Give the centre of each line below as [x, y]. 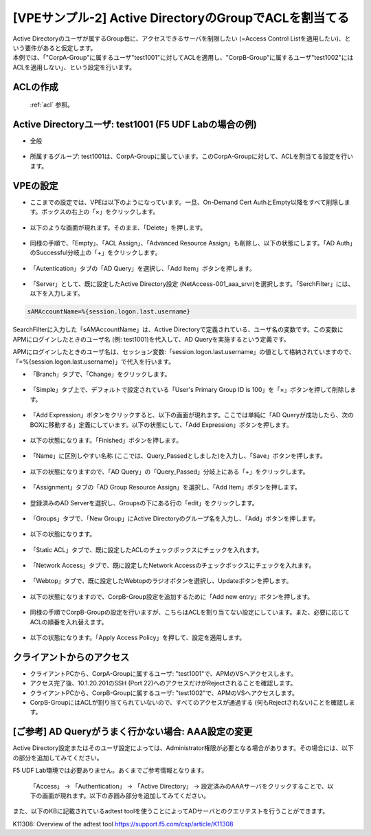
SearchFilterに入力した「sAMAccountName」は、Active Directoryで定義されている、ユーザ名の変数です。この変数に [178, 329]
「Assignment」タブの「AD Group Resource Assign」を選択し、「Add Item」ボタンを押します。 [166, 487]
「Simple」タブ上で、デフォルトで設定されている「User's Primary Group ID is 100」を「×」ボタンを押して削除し [190, 390]
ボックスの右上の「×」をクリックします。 [100, 212]
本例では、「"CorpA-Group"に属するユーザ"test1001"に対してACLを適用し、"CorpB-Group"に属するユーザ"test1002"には [183, 58]
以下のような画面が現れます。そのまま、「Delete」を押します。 [118, 228]
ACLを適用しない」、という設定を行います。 [74, 67]
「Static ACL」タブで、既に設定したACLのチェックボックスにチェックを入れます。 [146, 549]
